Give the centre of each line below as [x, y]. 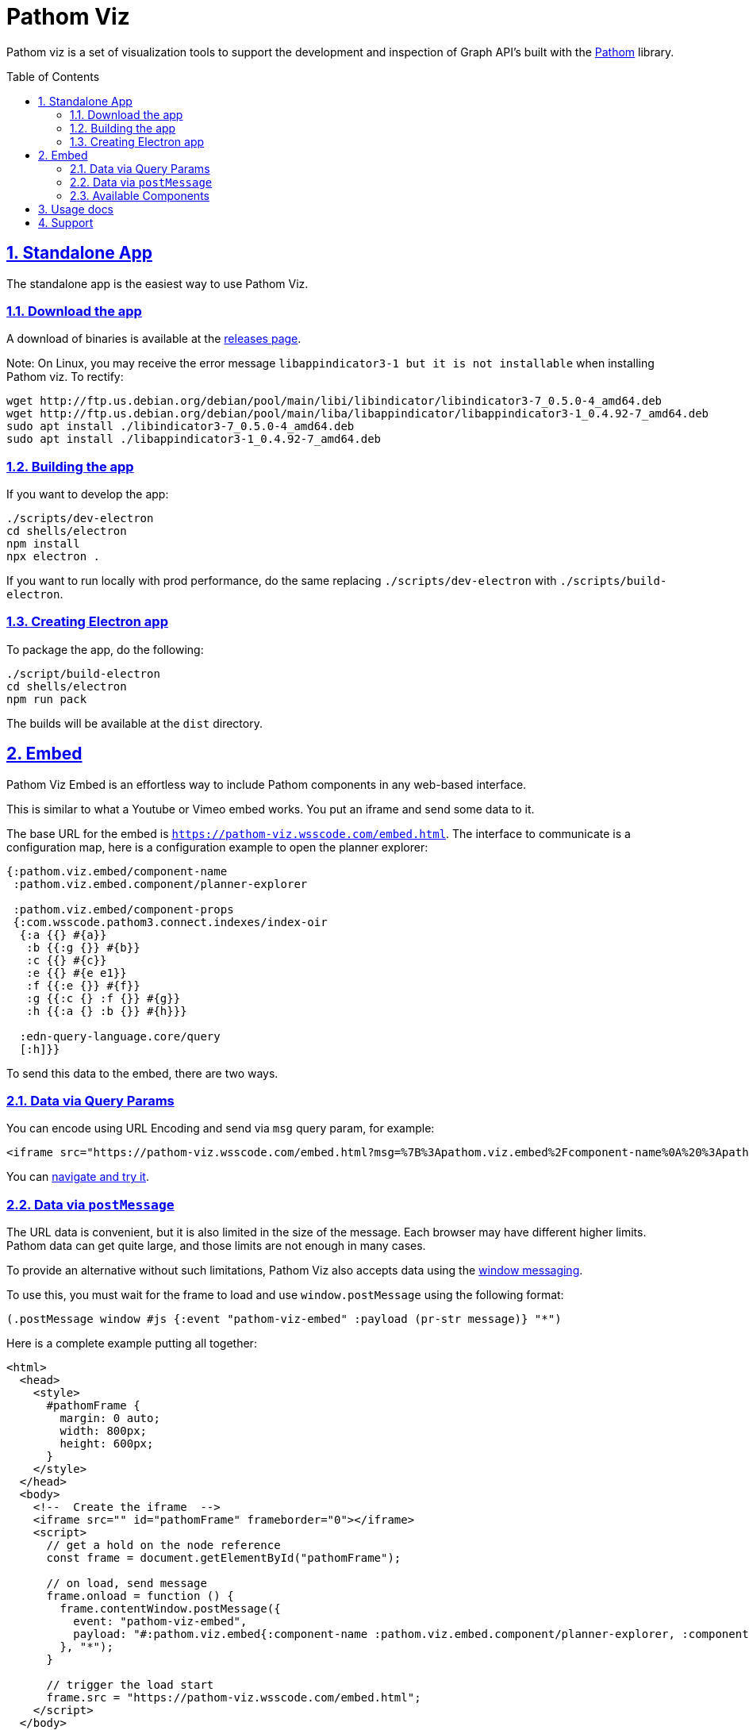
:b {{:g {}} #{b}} [83, 947]
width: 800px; [104, 1431]
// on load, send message [127, 1584]
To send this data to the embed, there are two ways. [142, 1073]
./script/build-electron [83, 673]
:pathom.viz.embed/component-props [123, 909]
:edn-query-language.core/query [120, 1036]
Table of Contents [53, 76]
